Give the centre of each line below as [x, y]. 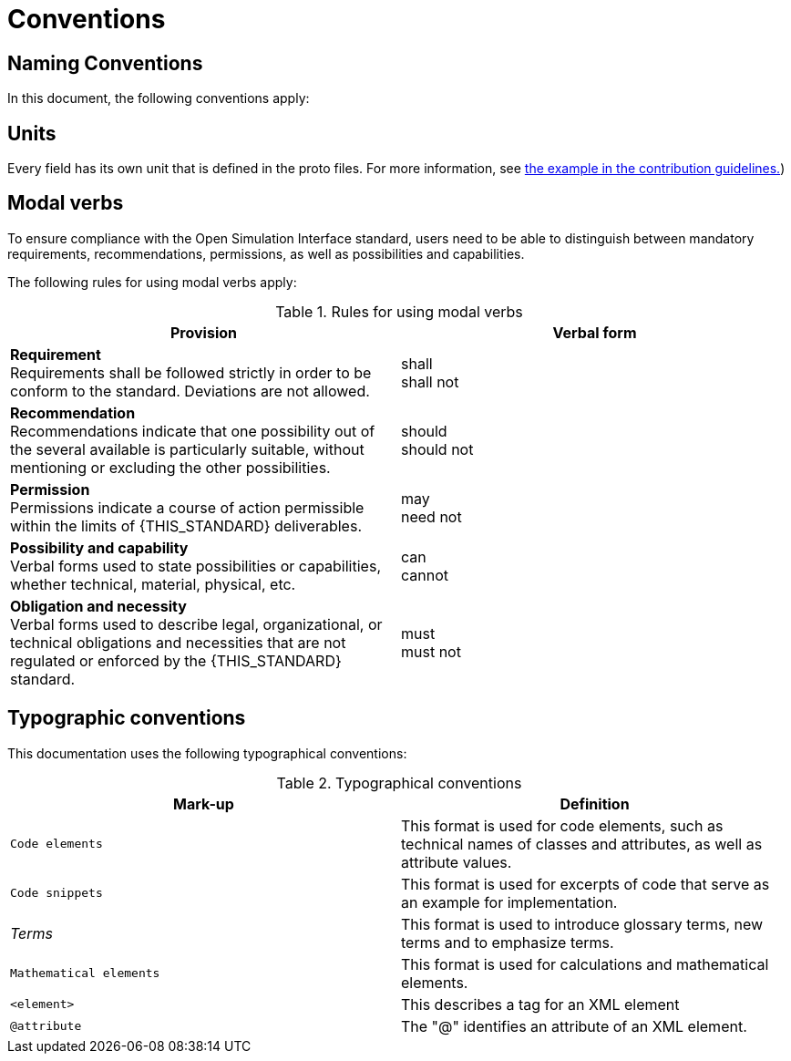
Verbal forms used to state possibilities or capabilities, [195, 566]
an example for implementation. [509, 902]
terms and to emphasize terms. [508, 942]
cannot [425, 575]
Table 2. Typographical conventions [399, 783]
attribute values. [457, 862]
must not [431, 651]
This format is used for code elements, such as [562, 825]
